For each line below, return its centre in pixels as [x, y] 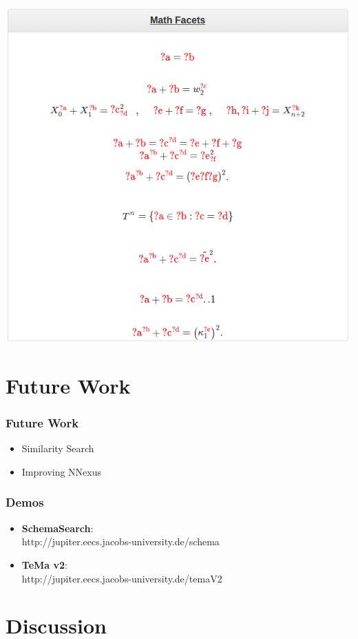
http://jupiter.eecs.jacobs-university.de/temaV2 [122, 578]
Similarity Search [58, 448]
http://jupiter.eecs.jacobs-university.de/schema [120, 541]
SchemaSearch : [57, 528]
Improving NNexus [62, 471]
